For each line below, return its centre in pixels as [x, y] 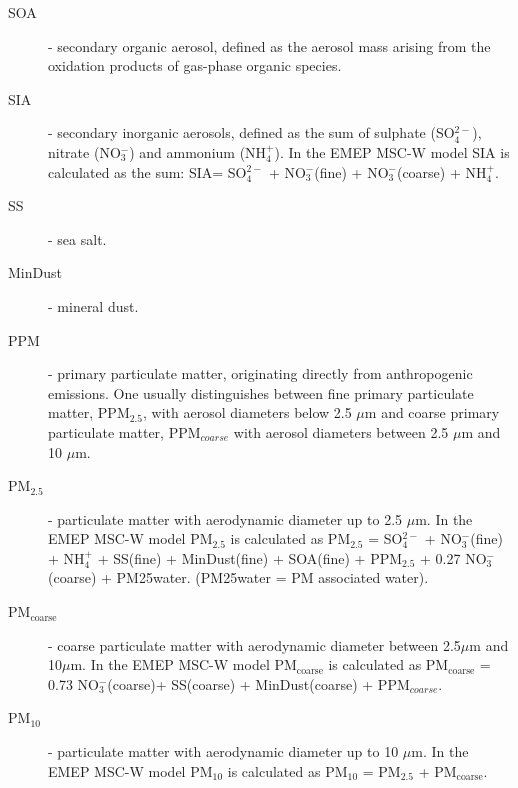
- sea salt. [77, 238]
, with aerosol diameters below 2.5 [247, 412]
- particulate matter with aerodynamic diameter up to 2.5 [225, 518]
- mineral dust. [93, 305]
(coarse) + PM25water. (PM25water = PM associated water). [238, 577]
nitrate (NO [84, 151]
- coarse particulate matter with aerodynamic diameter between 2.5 [254, 644]
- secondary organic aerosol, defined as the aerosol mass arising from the [269, 45]
